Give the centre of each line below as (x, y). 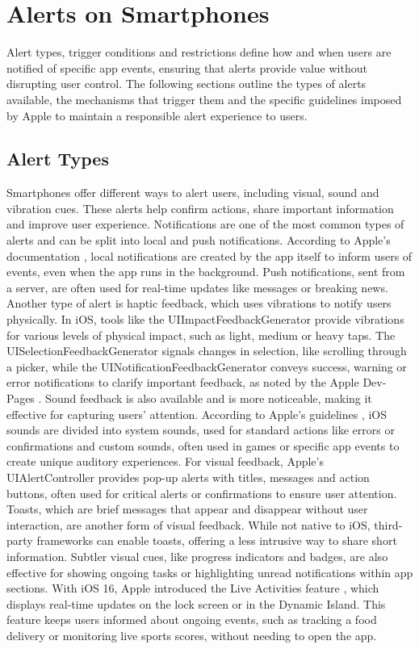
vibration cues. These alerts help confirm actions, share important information (200, 208)
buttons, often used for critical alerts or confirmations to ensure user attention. (202, 493)
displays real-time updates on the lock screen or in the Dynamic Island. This (196, 603)
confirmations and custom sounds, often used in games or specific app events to (203, 445)
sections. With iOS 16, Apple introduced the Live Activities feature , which (193, 588)
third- (388, 524)
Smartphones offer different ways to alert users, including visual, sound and (193, 193)
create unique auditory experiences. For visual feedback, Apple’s (165, 461)
